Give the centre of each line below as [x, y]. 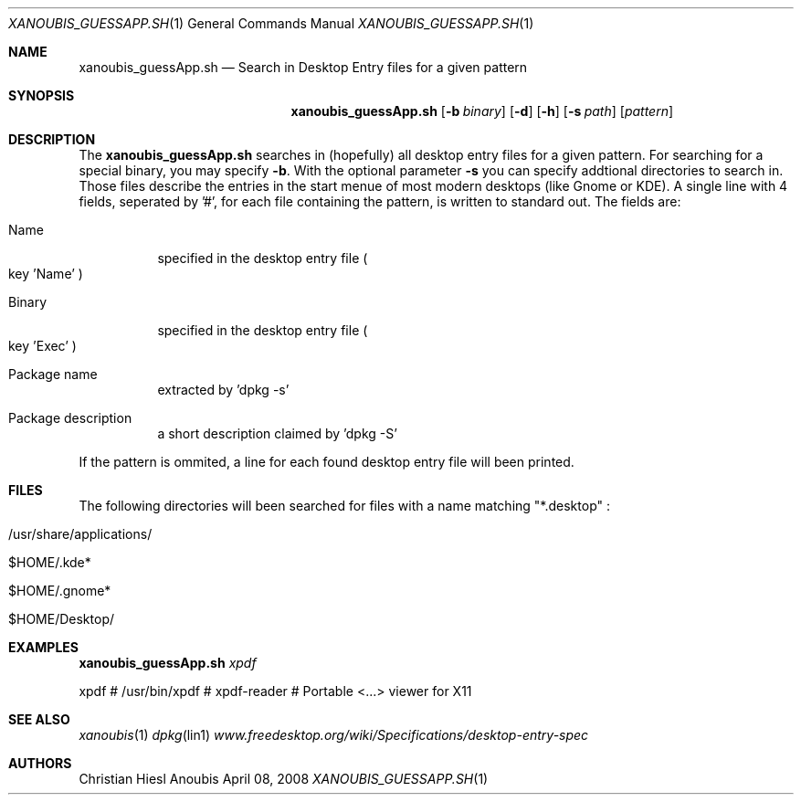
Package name [53, 374]
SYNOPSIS [42, 95]
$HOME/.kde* [50, 562]
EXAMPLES [43, 647]
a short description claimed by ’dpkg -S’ [277, 433]
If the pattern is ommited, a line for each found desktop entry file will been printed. [327, 462]
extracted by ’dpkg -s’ [223, 390]
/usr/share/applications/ [80, 534]
